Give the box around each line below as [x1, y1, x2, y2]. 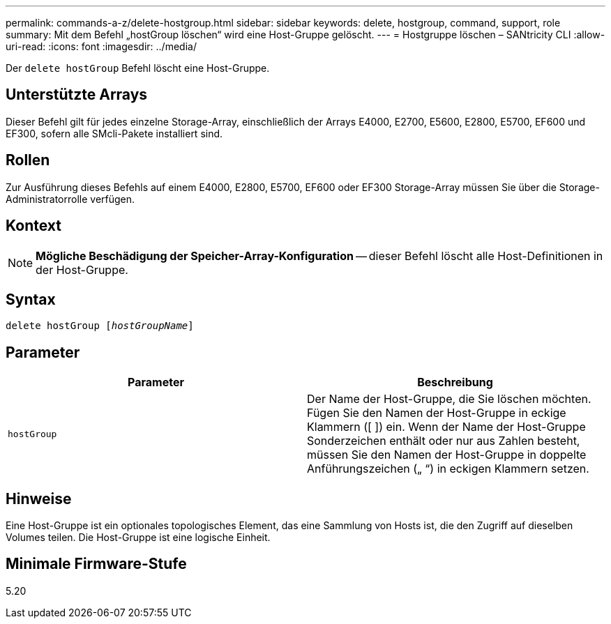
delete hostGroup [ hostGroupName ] [6, 320, 194, 332]
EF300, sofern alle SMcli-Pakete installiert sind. [6, 127, 223, 139]
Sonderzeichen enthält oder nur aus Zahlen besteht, [307, 434, 580, 448]
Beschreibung [417, 375, 493, 390]
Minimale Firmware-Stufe [6, 555, 187, 573]
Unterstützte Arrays [6, 86, 148, 104]
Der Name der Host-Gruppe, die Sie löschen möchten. [307, 392, 591, 406]
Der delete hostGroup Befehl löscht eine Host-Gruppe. [6, 62, 270, 74]
